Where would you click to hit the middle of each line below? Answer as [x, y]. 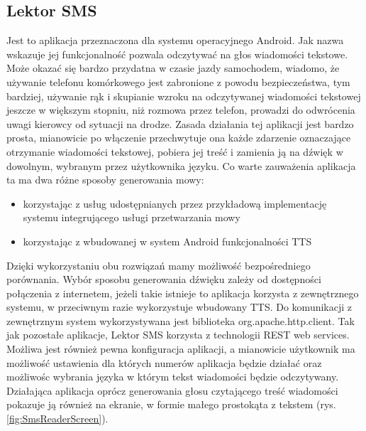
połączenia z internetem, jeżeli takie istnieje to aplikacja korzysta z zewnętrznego [183, 293]
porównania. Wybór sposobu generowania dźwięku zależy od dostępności [164, 279]
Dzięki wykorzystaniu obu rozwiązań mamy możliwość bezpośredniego [159, 265]
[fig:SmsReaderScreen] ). [57, 419]
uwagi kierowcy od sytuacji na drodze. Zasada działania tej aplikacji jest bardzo [180, 123]
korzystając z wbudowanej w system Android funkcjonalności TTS [167, 241]
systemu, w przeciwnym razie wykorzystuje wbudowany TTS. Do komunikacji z [179, 307]
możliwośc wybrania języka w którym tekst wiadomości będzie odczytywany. [173, 377]
